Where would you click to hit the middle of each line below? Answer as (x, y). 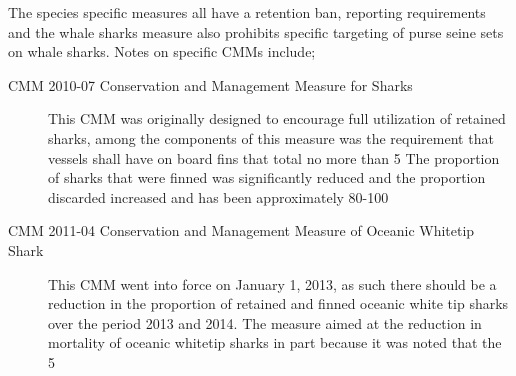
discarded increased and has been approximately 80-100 (218, 196)
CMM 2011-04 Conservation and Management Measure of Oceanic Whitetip (241, 230)
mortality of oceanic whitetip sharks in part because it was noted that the (275, 342)
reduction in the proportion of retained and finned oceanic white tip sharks (278, 303)
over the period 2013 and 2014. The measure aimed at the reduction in (265, 322)
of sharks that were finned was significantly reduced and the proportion (267, 177)
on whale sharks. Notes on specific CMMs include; (162, 51)
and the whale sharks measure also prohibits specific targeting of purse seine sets (256, 31)
